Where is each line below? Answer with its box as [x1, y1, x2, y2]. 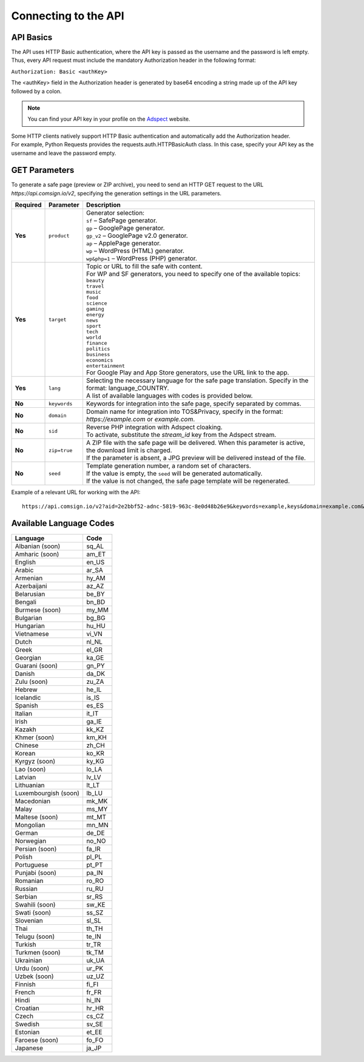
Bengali [15, 598, 36, 606]
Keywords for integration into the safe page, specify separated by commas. [86, 399, 302, 408]
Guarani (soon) [15, 661, 58, 670]
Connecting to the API [11, 9, 124, 22]
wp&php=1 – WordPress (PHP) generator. [86, 254, 197, 263]
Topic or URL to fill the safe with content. [86, 262, 203, 271]
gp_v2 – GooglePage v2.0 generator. [86, 231, 188, 240]
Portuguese [15, 861, 49, 869]
